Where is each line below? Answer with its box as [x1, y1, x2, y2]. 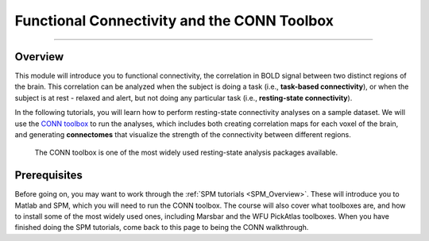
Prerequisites [14, 169, 83, 182]
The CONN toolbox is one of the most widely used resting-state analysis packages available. [34, 147, 338, 158]
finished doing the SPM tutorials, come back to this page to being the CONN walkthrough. [14, 223, 309, 232]
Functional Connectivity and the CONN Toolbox [14, 12, 334, 29]
